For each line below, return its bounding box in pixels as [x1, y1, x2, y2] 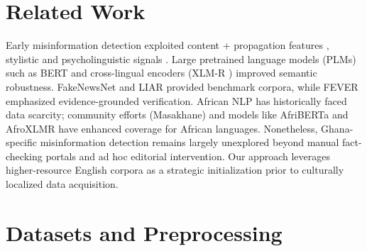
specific [6, 135, 38, 150]
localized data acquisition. [6, 177, 119, 191]
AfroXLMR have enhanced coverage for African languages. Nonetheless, [6, 121, 318, 135]
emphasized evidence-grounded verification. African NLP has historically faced [6, 93, 347, 108]
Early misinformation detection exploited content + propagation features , [6, 38, 329, 52]
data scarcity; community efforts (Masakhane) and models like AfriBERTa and [6, 107, 349, 122]
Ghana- [321, 121, 354, 135]
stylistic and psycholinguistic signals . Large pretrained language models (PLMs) [6, 51, 356, 66]
